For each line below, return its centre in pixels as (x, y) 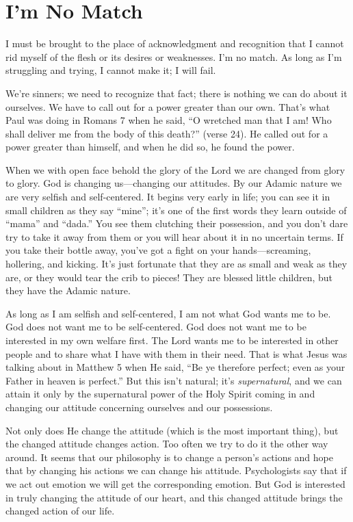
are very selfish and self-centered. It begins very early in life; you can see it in (168, 197)
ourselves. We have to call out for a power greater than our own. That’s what (168, 106)
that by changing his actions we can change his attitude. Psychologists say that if (176, 470)
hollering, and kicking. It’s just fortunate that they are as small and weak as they (176, 264)
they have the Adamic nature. (68, 290)
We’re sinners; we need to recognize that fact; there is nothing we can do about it (176, 93)
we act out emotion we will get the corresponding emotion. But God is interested (175, 483)
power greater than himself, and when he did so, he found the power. (150, 147)
